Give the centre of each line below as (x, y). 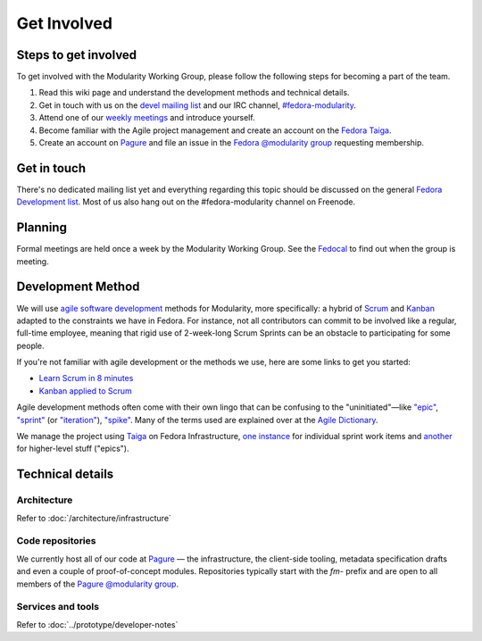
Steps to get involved (77, 55)
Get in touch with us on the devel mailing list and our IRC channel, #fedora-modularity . (197, 105)
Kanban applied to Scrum (86, 391)
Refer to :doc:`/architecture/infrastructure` (94, 518)
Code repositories (56, 541)
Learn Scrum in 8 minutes (86, 379)
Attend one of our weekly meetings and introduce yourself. (147, 118)
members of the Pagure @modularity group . (97, 584)
